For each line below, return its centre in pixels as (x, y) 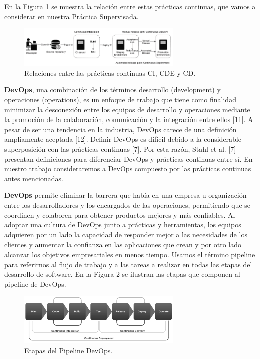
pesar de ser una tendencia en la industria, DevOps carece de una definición (120, 129)
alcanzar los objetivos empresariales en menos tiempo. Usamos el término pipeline (130, 254)
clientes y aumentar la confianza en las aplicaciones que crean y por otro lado (123, 244)
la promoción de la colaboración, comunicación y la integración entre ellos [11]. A (129, 119)
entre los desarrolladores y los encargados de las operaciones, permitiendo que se (127, 205)
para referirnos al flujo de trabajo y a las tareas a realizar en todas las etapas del (128, 264)
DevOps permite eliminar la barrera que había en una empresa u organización (125, 195)
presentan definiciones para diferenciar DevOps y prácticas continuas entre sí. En (128, 158)
